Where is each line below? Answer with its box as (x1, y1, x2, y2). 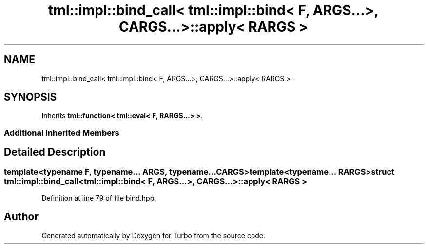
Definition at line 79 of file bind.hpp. (41, 194, 156, 203)
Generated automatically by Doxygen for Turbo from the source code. (41, 231, 266, 240)
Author (4, 211, 39, 223)
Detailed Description (4, 146, 106, 159)
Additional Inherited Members (4, 127, 119, 138)
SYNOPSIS (4, 91, 57, 104)
